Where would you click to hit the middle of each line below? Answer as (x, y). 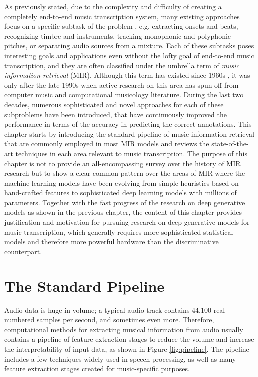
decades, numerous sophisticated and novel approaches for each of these (114, 104)
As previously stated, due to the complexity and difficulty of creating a (113, 6)
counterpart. (23, 251)
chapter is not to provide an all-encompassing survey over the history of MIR (123, 163)
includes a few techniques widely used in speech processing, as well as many (120, 359)
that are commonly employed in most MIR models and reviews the (107, 144)
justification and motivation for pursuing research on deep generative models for (127, 222)
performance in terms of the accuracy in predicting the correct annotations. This (128, 124)
